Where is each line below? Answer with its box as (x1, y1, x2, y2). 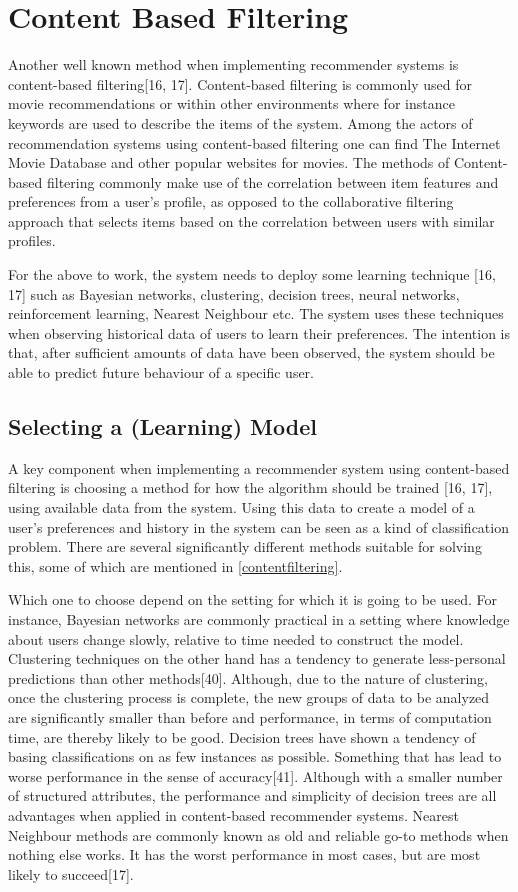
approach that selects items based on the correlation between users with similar (8, 210, 495, 231)
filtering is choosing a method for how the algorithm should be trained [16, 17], (8, 477, 493, 498)
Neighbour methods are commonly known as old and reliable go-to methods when (8, 824, 509, 845)
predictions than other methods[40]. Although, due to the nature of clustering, (8, 667, 488, 688)
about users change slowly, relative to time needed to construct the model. (8, 628, 464, 649)
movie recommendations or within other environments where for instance (8, 93, 455, 114)
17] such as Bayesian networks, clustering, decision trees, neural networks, (8, 283, 460, 304)
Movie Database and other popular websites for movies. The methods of (8, 152, 450, 173)
